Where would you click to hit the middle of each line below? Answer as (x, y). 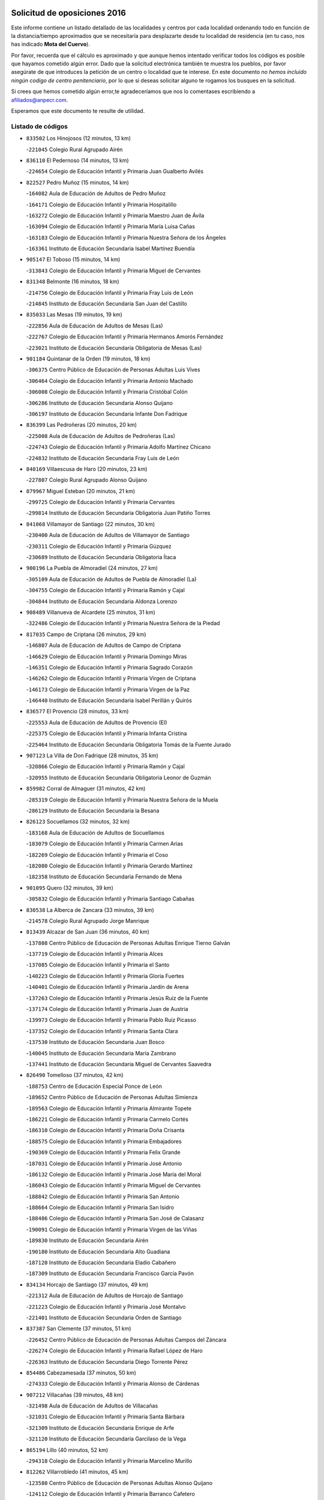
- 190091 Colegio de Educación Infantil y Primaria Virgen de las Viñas (112, 1229)
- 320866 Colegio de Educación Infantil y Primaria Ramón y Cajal (106, 766)
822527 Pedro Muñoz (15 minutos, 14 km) (77, 182)
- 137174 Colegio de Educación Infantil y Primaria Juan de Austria (107, 1009)
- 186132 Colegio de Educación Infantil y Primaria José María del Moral (114, 1174)
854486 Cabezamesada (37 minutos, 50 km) (81, 1372)
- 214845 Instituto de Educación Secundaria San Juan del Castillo (106, 304)
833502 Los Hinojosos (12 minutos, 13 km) (79, 139)
